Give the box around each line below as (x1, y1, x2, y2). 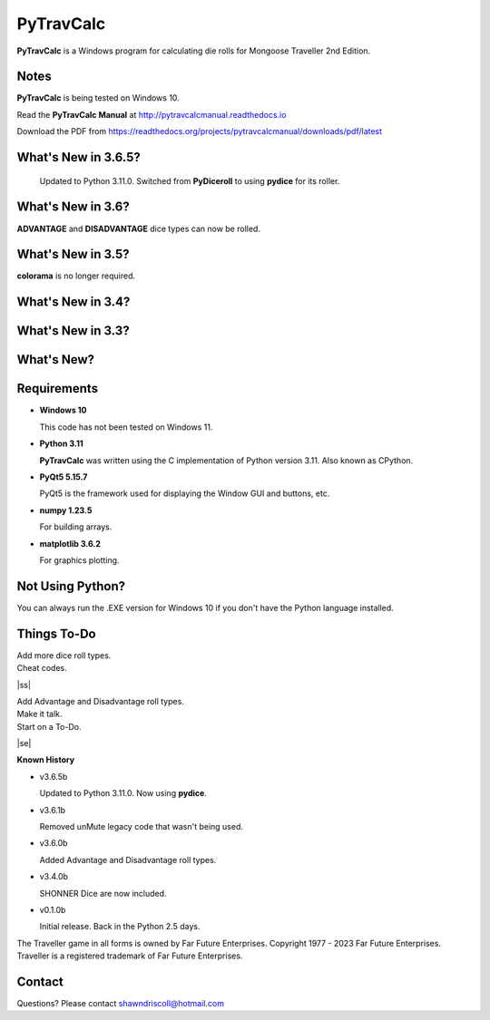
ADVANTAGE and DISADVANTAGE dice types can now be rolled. (16, 223, 260, 234)
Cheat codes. (16, 663, 67, 674)
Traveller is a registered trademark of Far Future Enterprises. (16, 950, 243, 961)
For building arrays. (39, 521, 113, 532)
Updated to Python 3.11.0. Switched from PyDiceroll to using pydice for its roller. (39, 175, 340, 186)
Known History (16, 754, 75, 765)
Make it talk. (16, 708, 63, 720)
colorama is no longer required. (16, 270, 136, 281)
